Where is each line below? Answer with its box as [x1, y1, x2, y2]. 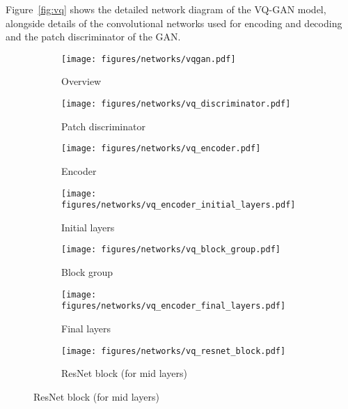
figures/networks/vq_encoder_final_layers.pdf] [61, 301, 286, 311]
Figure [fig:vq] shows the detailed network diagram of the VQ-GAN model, [6, 2, 326, 16]
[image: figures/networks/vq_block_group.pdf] [61, 245, 280, 255]
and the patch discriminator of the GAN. [6, 29, 181, 44]
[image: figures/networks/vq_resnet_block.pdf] [61, 346, 286, 356]
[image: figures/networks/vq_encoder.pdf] [61, 144, 261, 154]
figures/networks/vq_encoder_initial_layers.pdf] [61, 200, 296, 210]
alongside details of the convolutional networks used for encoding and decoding [6, 15, 342, 30]
